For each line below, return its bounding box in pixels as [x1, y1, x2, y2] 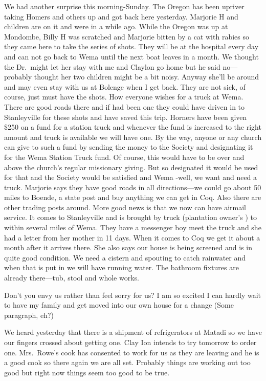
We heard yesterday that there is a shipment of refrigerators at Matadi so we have [4, 327, 262, 337]
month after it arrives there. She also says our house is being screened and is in [4, 242, 252, 253]
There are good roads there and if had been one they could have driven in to [4, 101, 245, 112]
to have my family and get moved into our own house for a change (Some [4, 299, 234, 310]
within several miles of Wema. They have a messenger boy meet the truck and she [4, 222, 261, 233]
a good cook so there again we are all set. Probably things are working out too [4, 357, 251, 368]
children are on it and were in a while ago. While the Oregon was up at [4, 21, 228, 32]
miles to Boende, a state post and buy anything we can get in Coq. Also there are [4, 192, 261, 203]
